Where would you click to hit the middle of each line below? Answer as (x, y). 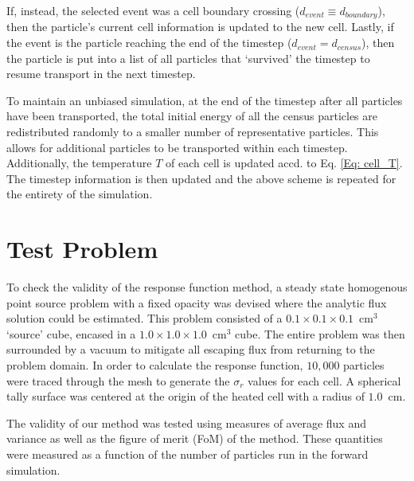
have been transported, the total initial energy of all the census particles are (192, 116)
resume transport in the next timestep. (101, 74)
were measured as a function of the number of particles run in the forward (187, 454)
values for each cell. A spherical (324, 380)
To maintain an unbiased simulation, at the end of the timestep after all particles (205, 100)
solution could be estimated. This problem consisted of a (145, 318)
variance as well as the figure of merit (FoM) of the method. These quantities (195, 438)
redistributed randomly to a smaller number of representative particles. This (193, 132)
